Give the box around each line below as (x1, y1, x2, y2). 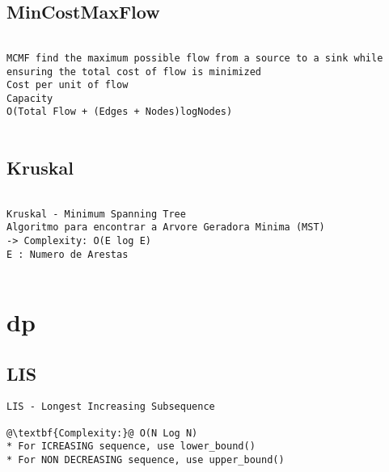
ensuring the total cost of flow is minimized (6, 65, 261, 78)
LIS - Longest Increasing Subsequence (6, 400, 215, 412)
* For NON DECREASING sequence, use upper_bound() (6, 454, 285, 466)
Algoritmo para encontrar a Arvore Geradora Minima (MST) (6, 221, 325, 234)
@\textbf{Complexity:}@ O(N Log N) (6, 427, 198, 439)
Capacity (6, 92, 53, 104)
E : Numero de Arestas (6, 248, 129, 260)
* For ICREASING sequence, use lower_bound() (6, 440, 256, 453)
